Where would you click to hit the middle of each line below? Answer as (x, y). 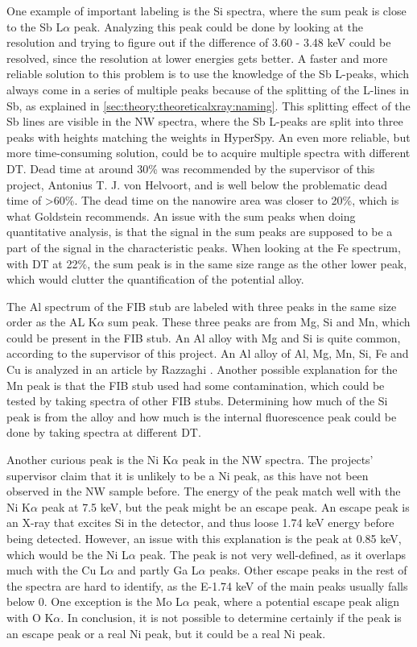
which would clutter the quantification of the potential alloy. (155, 279)
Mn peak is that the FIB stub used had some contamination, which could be (196, 385)
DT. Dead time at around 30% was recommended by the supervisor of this (191, 168)
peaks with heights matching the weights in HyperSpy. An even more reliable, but (208, 137)
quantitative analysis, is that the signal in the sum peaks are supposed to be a (200, 232)
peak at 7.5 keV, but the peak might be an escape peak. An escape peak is (225, 506)
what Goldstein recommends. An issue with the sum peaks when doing (181, 216)
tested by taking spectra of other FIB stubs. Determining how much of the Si (197, 401)
